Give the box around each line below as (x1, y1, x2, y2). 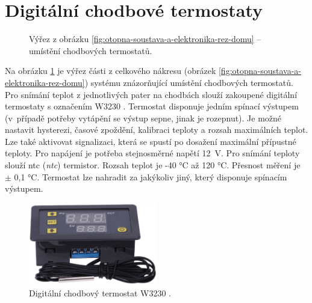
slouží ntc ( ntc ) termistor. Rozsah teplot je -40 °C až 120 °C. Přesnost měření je (5, 159, 301, 171)
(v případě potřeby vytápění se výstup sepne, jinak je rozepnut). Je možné (5, 111, 282, 124)
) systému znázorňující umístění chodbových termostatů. (84, 76, 293, 88)
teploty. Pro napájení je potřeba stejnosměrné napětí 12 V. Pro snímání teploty (5, 147, 300, 159)
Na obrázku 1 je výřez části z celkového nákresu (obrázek (5, 64, 216, 77)
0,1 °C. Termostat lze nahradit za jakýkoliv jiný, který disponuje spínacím (14, 170, 287, 183)
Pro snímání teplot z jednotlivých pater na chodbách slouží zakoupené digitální (5, 88, 298, 100)
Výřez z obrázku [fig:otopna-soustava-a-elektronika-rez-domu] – (29, 32, 261, 45)
